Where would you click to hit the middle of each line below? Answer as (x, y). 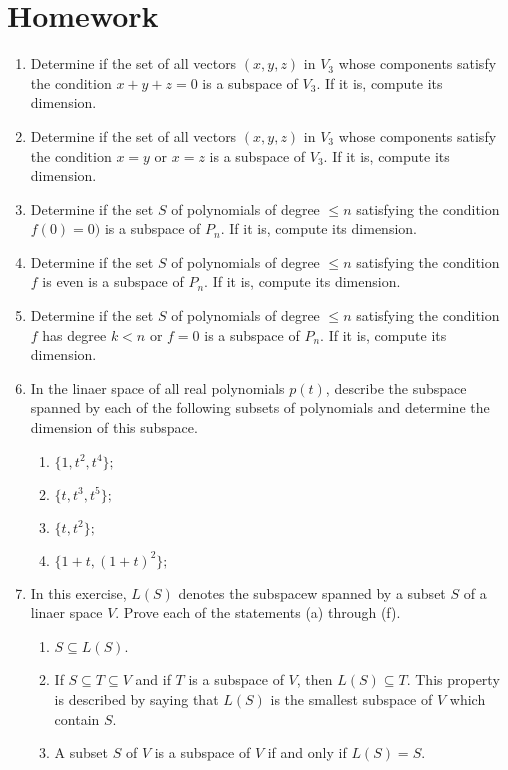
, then (314, 679)
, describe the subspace (396, 387)
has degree (74, 334)
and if (153, 679)
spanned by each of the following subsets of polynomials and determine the (260, 407)
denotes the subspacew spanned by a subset (312, 592)
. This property (453, 679)
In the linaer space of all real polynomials (157, 387)
